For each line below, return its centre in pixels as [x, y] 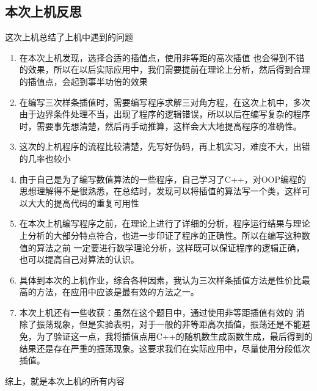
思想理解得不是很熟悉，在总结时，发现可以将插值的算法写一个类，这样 [160, 191]
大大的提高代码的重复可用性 [83, 203]
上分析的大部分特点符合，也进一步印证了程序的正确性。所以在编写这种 [160, 235]
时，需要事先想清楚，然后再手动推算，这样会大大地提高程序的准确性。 [160, 126]
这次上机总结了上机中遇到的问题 [69, 37]
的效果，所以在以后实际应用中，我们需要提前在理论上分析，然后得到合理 [165, 69]
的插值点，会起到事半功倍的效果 [83, 81]
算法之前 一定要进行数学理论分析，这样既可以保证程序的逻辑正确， [170, 247]
